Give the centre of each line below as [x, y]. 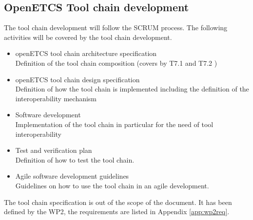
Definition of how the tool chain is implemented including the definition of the [132, 89]
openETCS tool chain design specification [78, 79]
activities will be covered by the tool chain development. [88, 37]
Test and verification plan [54, 150]
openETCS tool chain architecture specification [86, 53]
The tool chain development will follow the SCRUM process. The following [116, 27]
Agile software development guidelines [72, 176]
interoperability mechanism [56, 98]
